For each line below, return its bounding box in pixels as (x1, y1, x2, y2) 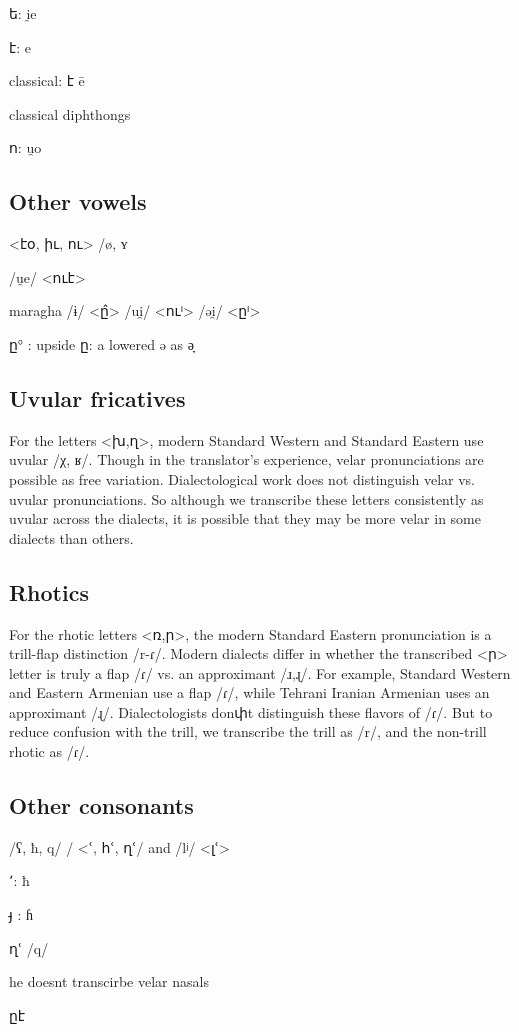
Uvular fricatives (9, 382, 186, 413)
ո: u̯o (9, 137, 42, 158)
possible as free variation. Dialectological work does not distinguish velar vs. (9, 468, 476, 489)
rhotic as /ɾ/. (9, 741, 90, 762)
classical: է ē (9, 70, 85, 91)
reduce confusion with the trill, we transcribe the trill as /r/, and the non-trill (9, 721, 487, 742)
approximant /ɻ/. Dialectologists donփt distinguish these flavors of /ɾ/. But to (9, 701, 493, 722)
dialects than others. (9, 527, 134, 548)
